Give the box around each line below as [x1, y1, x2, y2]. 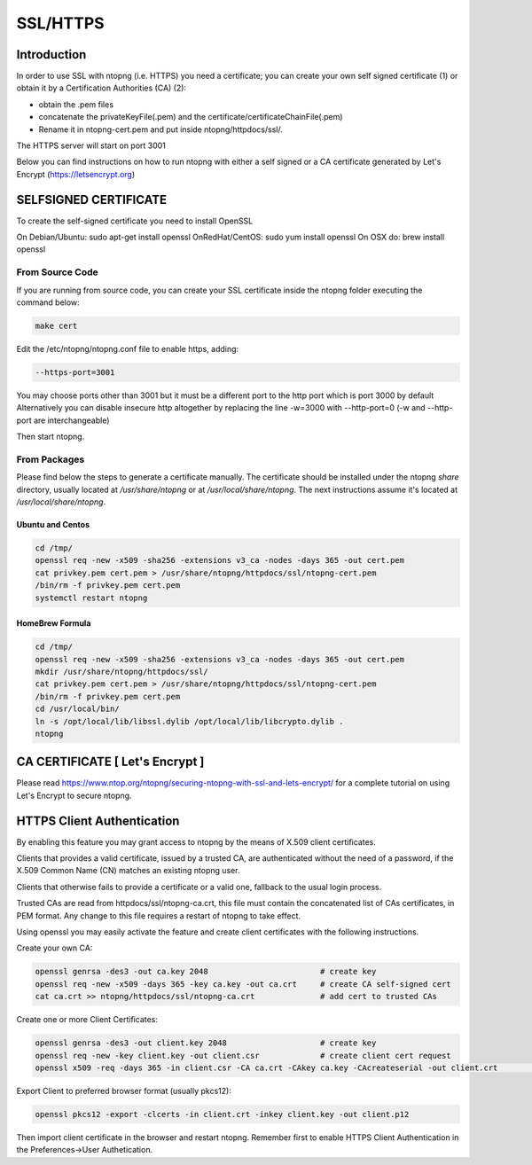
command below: [16, 297, 80, 308]
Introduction [16, 47, 87, 62]
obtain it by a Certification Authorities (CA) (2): [16, 82, 186, 93]
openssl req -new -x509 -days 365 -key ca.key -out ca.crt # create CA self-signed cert [35, 979, 451, 989]
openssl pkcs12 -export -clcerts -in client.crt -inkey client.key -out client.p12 [35, 1109, 410, 1119]
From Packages [16, 453, 85, 465]
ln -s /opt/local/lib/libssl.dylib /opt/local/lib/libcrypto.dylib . [35, 716, 344, 726]
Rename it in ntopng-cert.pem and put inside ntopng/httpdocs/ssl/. [38, 124, 283, 135]
